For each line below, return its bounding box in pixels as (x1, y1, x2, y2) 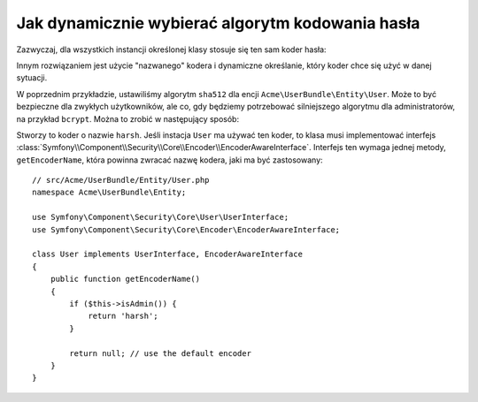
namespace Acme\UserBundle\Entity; (32, 187, 187, 198)
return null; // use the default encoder (69, 348, 252, 358)
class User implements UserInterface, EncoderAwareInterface (32, 249, 303, 260)
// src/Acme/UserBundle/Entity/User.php (32, 175, 210, 186)
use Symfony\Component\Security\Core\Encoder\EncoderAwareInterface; (32, 224, 341, 234)
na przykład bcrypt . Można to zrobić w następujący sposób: (16, 113, 239, 124)
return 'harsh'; (88, 311, 158, 322)
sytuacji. (16, 72, 48, 83)
